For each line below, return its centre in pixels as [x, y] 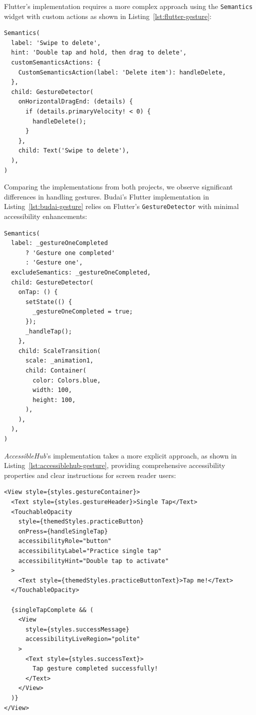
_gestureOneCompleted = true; [83, 312]
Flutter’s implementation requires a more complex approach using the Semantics [128, 6]
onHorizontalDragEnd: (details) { [75, 102]
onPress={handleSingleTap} [63, 531]
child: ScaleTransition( [59, 351]
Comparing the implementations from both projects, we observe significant [118, 187]
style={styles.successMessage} [77, 629]
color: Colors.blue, [67, 380]
